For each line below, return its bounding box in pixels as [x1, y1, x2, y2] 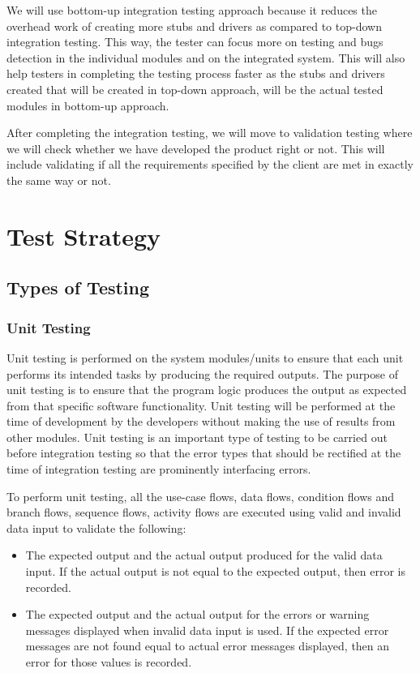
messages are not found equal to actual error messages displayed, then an [25, 637, 390, 654]
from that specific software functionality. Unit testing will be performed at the [6, 397, 396, 414]
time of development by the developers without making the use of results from [6, 413, 396, 430]
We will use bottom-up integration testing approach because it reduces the [6, 2, 377, 18]
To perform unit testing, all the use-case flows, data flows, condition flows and [6, 487, 395, 504]
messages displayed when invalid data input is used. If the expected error [25, 621, 389, 638]
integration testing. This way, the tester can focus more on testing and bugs [6, 33, 384, 50]
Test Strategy [6, 219, 161, 252]
